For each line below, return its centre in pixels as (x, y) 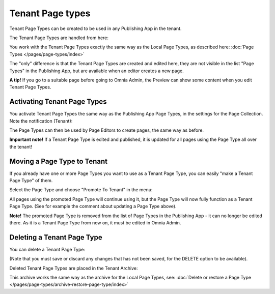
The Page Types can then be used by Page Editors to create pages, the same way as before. (106, 130)
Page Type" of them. (31, 181)
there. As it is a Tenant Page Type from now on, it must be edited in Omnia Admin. (95, 223)
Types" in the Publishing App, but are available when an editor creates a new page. (97, 71)
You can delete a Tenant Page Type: (47, 249)
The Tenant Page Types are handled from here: (59, 38)
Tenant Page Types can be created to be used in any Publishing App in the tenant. (95, 28)
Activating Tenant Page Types (58, 102)
